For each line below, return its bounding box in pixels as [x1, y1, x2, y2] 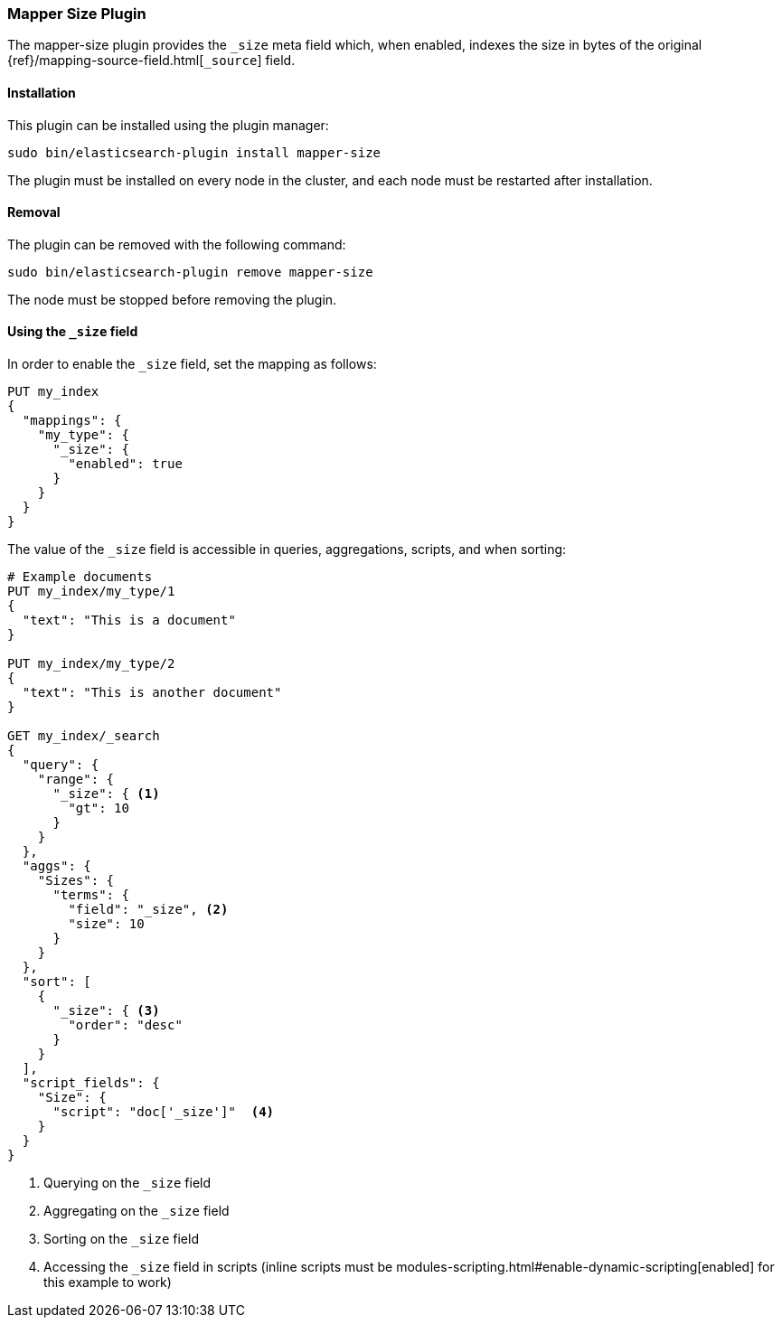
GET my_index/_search [7, 728, 160, 744]
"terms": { [52, 888, 129, 903]
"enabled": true [68, 456, 183, 472]
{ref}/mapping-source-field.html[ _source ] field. [7, 52, 296, 69]
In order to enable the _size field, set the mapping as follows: [7, 356, 377, 372]
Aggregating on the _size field [43, 1203, 230, 1219]
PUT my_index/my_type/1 [7, 584, 175, 599]
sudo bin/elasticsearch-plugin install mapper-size [7, 145, 382, 160]
